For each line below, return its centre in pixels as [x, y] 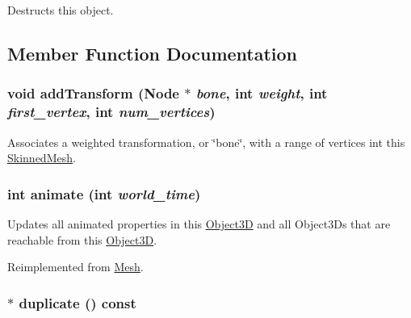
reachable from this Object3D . [82, 239]
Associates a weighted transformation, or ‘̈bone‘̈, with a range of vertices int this [206, 142]
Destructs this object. [61, 10]
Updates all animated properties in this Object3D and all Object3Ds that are [199, 223]
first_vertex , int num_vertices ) [111, 112]
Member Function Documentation [153, 53]
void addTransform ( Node [93, 93]
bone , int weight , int [262, 93]
